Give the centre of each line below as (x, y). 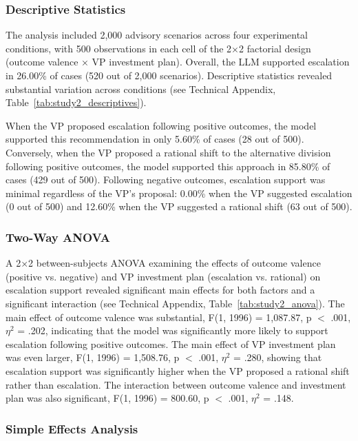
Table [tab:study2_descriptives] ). (76, 102)
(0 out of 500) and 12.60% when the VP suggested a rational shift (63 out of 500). (179, 206)
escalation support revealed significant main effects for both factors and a (160, 290)
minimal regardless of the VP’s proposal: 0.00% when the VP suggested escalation (179, 193)
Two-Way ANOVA (58, 237)
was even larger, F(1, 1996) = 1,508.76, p (93, 357)
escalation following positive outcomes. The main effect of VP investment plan (171, 343)
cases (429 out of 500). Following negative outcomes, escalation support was (166, 180)
